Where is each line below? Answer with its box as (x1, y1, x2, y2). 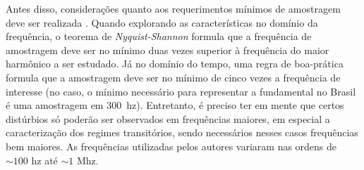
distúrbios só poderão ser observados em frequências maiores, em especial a (6, 111, 330, 126)
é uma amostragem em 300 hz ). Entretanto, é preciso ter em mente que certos (6, 98, 344, 112)
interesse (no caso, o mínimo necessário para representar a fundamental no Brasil (6, 84, 356, 98)
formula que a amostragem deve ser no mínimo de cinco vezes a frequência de (6, 70, 341, 84)
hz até (31, 152, 58, 167)
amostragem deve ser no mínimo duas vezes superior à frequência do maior (6, 42, 329, 57)
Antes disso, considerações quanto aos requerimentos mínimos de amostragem (6, 1, 341, 15)
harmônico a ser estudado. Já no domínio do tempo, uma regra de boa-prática (6, 56, 344, 71)
